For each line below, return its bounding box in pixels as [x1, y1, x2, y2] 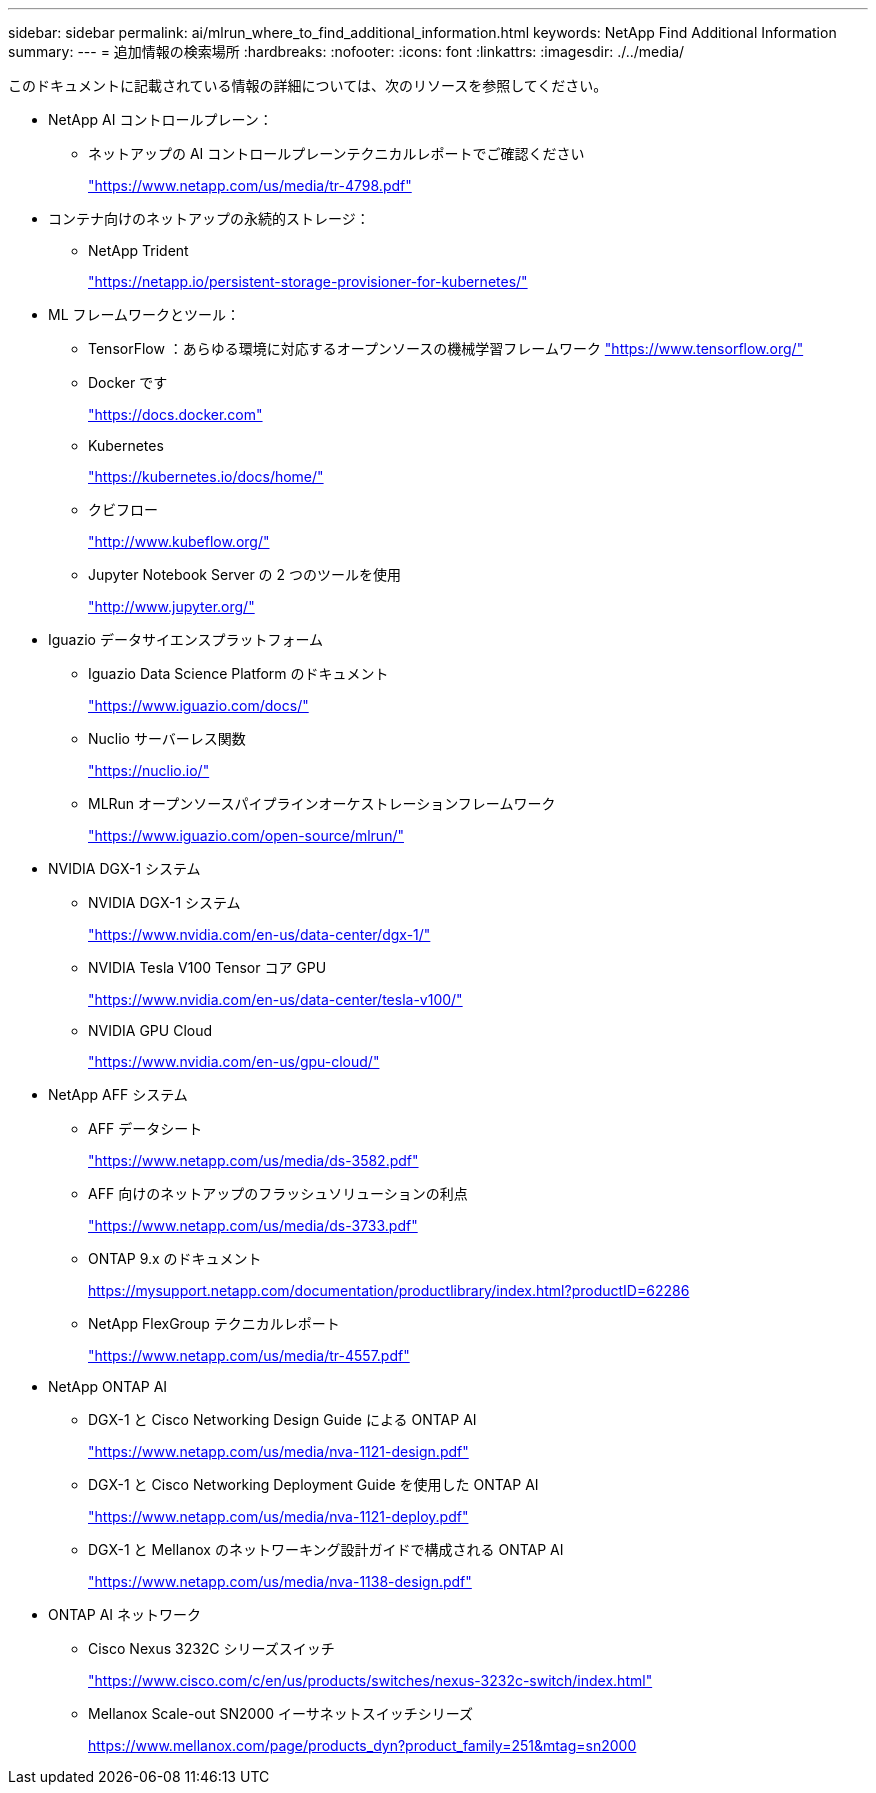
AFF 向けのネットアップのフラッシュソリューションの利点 [88, 1185, 468, 1202]
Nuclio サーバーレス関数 [88, 730, 246, 747]
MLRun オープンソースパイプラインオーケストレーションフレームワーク [88, 795, 556, 812]
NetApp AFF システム [48, 1086, 188, 1103]
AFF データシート [88, 1120, 203, 1137]
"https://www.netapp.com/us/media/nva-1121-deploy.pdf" [88, 1508, 469, 1525]
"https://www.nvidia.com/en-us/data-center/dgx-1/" [88, 926, 431, 943]
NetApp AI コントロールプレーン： [48, 111, 273, 128]
